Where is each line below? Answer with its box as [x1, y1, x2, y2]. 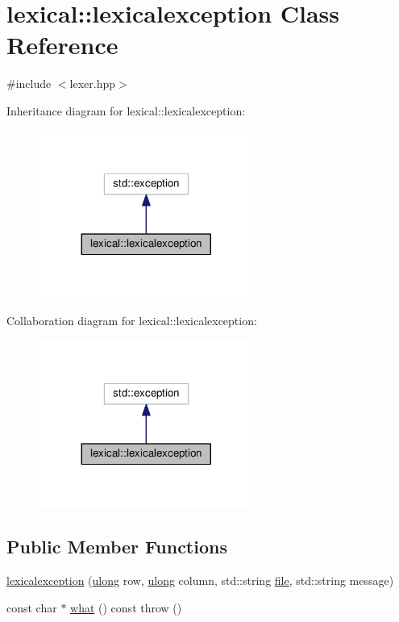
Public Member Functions [6, 534, 227, 559]
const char [6, 599, 57, 616]
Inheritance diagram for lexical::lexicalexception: [6, 102, 246, 119]
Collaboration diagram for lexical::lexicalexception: [6, 311, 257, 328]
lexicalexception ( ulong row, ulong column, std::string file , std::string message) [6, 572, 394, 589]
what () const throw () [70, 599, 182, 616]
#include [6, 75, 52, 92]
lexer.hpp [69, 75, 116, 92]
